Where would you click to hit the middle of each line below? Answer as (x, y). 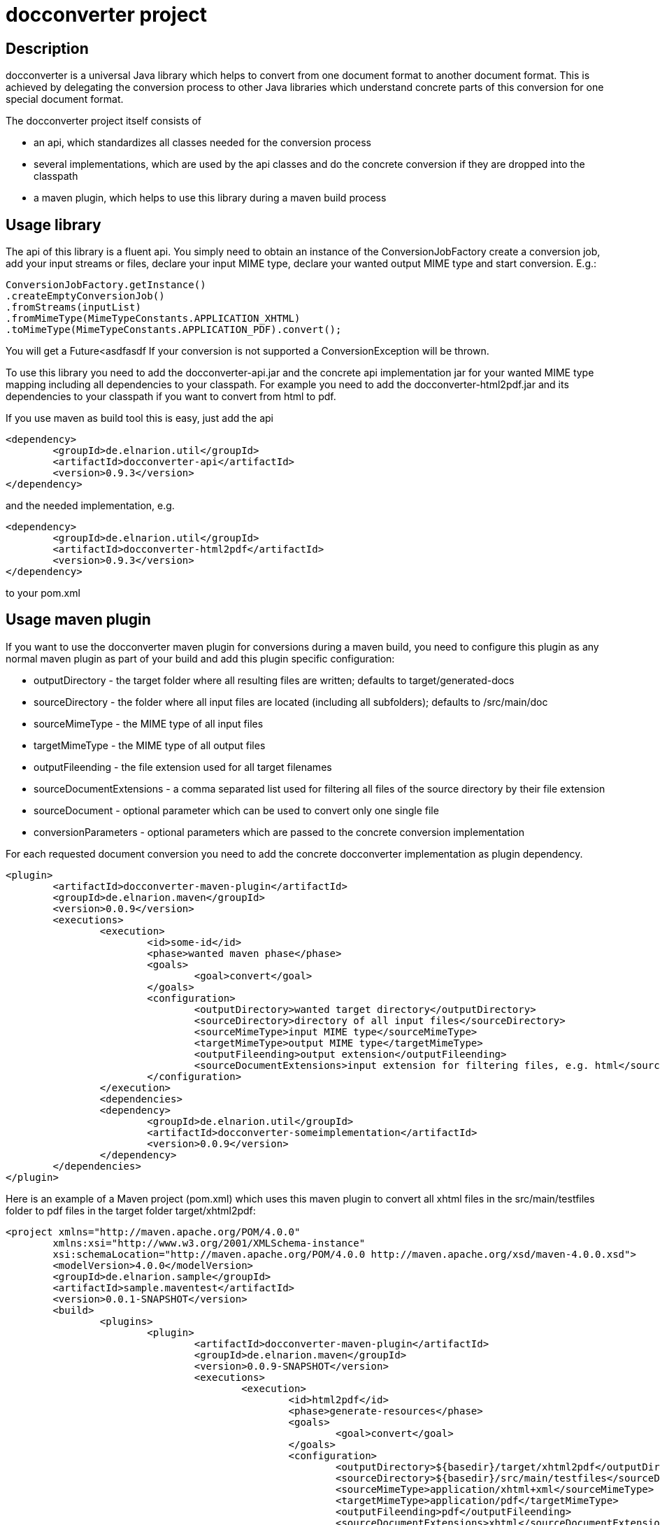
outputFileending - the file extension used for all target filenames (183, 767)
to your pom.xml (43, 593)
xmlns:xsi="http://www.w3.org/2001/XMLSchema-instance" (209, 1243)
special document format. (65, 99)
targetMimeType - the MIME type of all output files (150, 745)
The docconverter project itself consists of (104, 121)
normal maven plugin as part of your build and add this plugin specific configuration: (200, 658)
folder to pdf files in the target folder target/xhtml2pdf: (131, 1210)
